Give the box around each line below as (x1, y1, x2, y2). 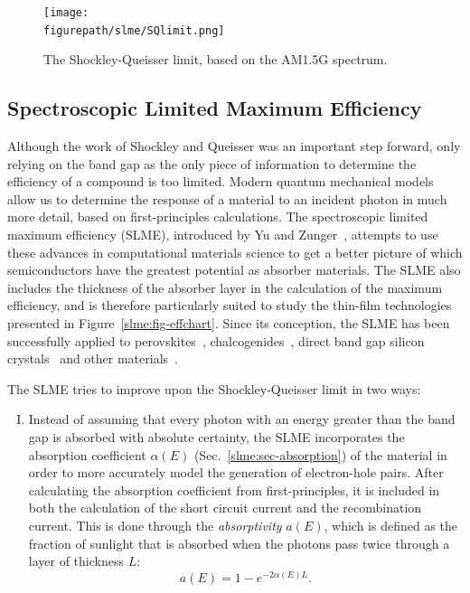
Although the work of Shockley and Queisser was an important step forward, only (7, 136, 461, 155)
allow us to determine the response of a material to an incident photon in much (7, 189, 447, 208)
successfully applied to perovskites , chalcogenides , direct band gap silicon (7, 331, 425, 350)
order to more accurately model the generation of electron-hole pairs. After (28, 463, 444, 482)
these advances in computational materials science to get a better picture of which (7, 242, 463, 261)
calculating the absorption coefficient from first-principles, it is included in (28, 480, 440, 499)
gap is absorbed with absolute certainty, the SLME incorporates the (28, 428, 405, 447)
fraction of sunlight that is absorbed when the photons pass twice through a (28, 533, 450, 552)
